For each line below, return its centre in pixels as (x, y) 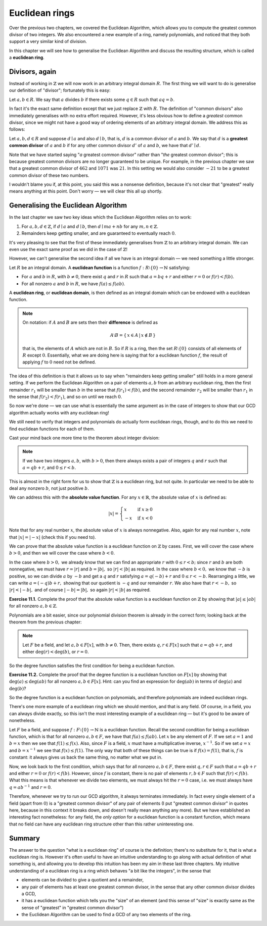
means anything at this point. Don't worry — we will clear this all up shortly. (86, 191)
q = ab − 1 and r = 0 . (30, 787)
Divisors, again (33, 72)
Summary (24, 838)
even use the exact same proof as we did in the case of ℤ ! (68, 249)
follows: (17, 129)
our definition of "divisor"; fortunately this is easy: (60, 90)
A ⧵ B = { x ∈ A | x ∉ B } (133, 335)
